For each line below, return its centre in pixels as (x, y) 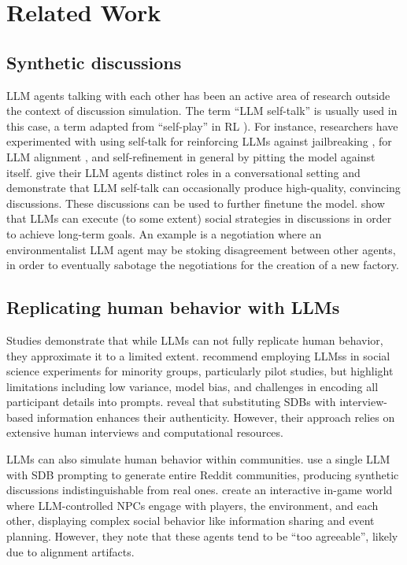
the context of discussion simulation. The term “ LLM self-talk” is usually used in (202, 111)
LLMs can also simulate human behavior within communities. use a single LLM (198, 459)
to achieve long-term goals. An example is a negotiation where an (164, 233)
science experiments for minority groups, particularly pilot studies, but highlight (200, 371)
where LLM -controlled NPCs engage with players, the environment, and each (192, 505)
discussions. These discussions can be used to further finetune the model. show (196, 203)
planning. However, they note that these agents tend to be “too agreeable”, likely (202, 536)
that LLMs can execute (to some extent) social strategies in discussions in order (199, 218)
